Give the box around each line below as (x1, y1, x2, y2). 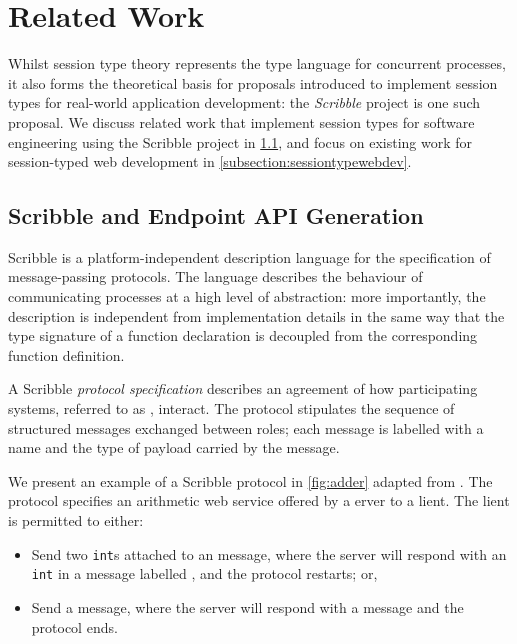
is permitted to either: (8, 510, 144, 531)
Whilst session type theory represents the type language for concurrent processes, (8, 53, 506, 74)
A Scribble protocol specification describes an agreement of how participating (8, 378, 478, 399)
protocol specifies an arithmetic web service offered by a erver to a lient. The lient (8, 490, 510, 511)
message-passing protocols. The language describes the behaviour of (8, 266, 423, 287)
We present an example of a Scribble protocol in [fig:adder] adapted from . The (8, 470, 493, 491)
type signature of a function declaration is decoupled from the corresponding (8, 325, 478, 346)
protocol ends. (31, 616, 118, 637)
